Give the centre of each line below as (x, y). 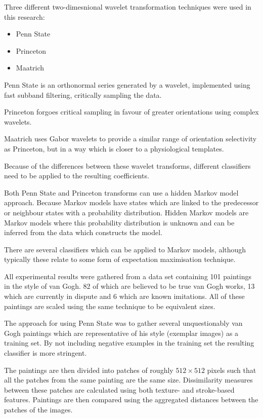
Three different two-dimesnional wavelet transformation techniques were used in (128, 7)
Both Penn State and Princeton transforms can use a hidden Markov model (121, 192)
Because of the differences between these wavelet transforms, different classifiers (127, 165)
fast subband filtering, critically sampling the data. (83, 94)
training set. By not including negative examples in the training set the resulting (129, 343)
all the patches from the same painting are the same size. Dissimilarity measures (128, 380)
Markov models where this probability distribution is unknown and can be (119, 222)
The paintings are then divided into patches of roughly (89, 370)
